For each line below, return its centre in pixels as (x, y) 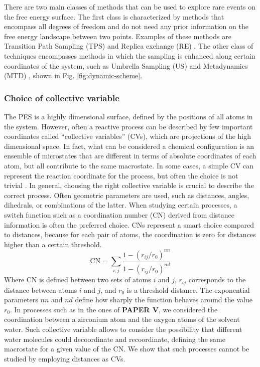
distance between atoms (41, 290)
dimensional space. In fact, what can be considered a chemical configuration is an (129, 146)
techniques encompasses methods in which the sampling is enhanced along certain (130, 55)
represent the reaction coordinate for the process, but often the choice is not (121, 175)
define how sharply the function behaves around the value (164, 300)
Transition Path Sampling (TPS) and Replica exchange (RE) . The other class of (129, 46)
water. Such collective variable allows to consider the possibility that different (123, 329)
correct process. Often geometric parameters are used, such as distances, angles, (127, 195)
